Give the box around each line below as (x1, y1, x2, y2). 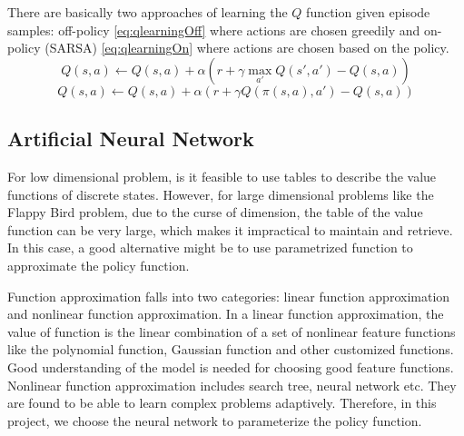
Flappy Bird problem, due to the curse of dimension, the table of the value (7, 203, 423, 222)
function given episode (306, 3, 430, 21)
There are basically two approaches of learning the (7, 3, 288, 21)
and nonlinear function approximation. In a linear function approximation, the (7, 304, 444, 323)
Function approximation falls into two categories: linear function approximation (7, 286, 450, 305)
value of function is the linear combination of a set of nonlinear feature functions (7, 322, 456, 341)
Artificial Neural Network (7, 124, 254, 153)
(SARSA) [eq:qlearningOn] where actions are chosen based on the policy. (44, 38, 449, 57)
